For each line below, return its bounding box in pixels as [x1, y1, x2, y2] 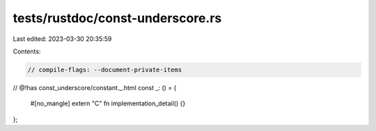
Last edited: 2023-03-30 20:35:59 [13, 35, 112, 43]
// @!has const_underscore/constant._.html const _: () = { [13, 83, 177, 91]
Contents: [13, 47, 41, 55]
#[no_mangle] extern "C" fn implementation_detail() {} [30, 99, 186, 107]
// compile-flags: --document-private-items [27, 66, 182, 73]
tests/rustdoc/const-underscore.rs [13, 10, 222, 26]
